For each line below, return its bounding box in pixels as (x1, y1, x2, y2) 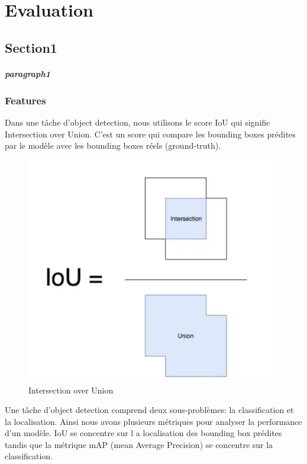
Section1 (5, 38, 57, 56)
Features (5, 92, 46, 107)
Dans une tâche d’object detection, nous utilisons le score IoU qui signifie (5, 116, 270, 129)
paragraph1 (5, 67, 50, 79)
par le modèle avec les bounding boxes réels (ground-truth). (5, 139, 221, 152)
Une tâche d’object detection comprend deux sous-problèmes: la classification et (5, 404, 294, 416)
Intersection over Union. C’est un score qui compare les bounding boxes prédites (5, 127, 296, 140)
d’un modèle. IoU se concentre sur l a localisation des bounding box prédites (5, 427, 282, 439)
